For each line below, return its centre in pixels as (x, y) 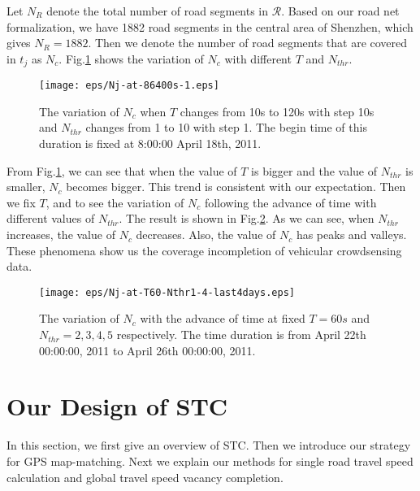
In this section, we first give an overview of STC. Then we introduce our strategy (209, 445)
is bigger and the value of (314, 170)
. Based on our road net (340, 11)
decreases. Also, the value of (206, 235)
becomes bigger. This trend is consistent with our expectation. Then (236, 187)
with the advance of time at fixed (223, 318)
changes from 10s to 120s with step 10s (277, 111)
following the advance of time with (290, 202)
